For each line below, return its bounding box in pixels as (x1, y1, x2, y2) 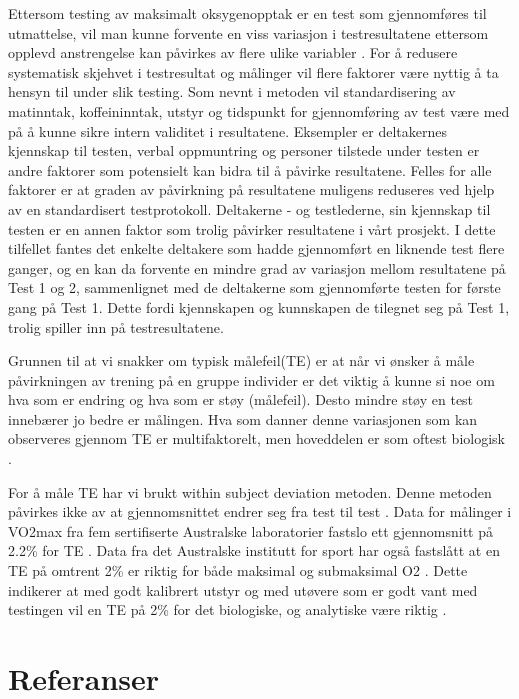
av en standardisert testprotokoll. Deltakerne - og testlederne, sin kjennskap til (8, 198, 491, 219)
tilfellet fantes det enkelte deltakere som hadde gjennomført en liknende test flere (8, 238, 505, 259)
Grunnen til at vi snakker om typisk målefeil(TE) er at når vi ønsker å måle (8, 350, 475, 371)
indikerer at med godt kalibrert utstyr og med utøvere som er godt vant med (8, 579, 478, 600)
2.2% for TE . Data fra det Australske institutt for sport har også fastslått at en (8, 540, 500, 561)
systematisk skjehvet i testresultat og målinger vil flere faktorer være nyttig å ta (8, 61, 499, 82)
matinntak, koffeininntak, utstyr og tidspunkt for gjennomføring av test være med (8, 100, 510, 121)
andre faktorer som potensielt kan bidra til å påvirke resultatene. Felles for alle (8, 159, 492, 180)
